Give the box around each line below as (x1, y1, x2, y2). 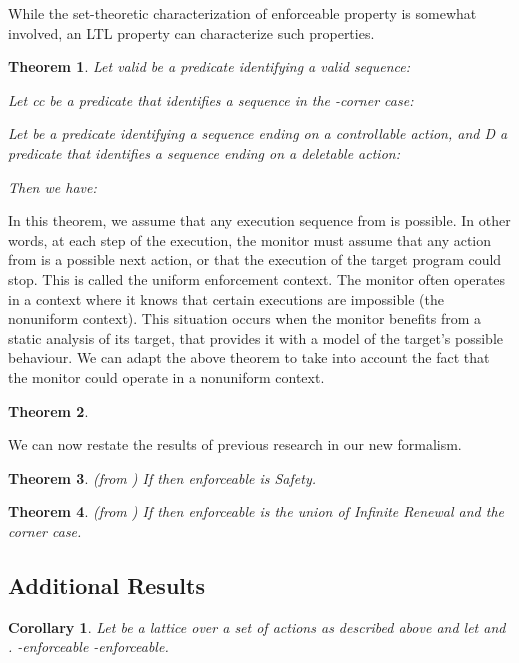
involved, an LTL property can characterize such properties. (8, 22, 375, 43)
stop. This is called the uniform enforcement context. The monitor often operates (8, 268, 506, 289)
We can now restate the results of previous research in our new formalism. (8, 434, 462, 455)
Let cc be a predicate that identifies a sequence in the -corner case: (8, 89, 414, 110)
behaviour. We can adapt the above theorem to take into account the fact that (8, 347, 490, 368)
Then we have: (8, 176, 97, 197)
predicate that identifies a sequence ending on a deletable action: (8, 142, 400, 163)
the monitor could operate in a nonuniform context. (8, 366, 325, 387)
